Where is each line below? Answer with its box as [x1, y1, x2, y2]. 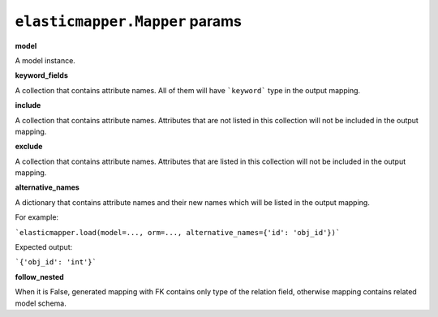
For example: [15, 212, 59, 222]
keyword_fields [15, 71, 69, 80]
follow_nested [15, 272, 64, 281]
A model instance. [15, 55, 76, 65]
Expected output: [15, 242, 73, 252]
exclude [15, 142, 43, 152]
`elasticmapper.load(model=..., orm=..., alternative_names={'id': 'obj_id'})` [15, 228, 341, 237]
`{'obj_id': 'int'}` [15, 258, 97, 267]
